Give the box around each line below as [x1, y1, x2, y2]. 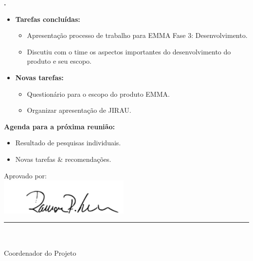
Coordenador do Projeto [4, 248, 76, 258]
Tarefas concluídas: [15, 14, 80, 24]
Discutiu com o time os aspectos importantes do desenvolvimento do [27, 46, 231, 56]
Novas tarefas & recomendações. [15, 154, 111, 164]
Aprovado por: [4, 170, 47, 180]
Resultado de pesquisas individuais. [15, 138, 121, 148]
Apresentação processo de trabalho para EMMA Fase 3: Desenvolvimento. [27, 30, 248, 40]
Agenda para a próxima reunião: [4, 121, 115, 131]
